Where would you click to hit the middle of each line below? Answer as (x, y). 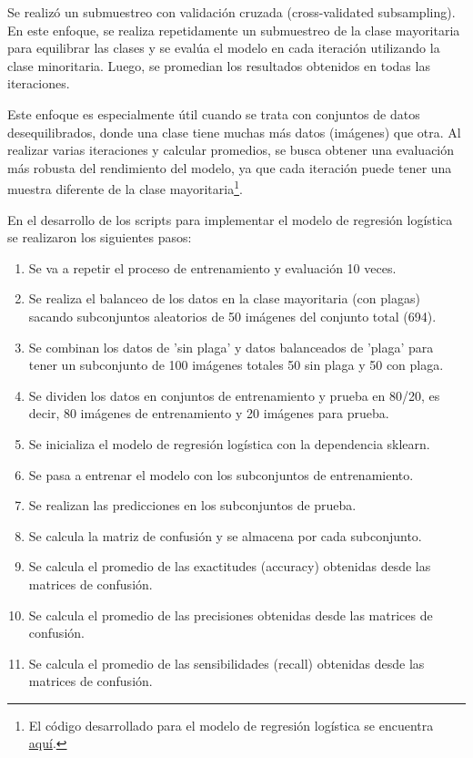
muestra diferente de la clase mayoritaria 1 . (125, 187)
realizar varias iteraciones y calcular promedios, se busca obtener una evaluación (231, 150)
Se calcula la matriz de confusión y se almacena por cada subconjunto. (225, 535)
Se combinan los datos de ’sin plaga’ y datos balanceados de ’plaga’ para (231, 347)
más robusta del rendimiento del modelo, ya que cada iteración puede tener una (230, 167)
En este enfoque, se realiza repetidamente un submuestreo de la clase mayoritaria (234, 30)
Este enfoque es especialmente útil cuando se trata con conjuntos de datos (214, 113)
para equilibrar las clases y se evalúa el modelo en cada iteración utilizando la (224, 48)
